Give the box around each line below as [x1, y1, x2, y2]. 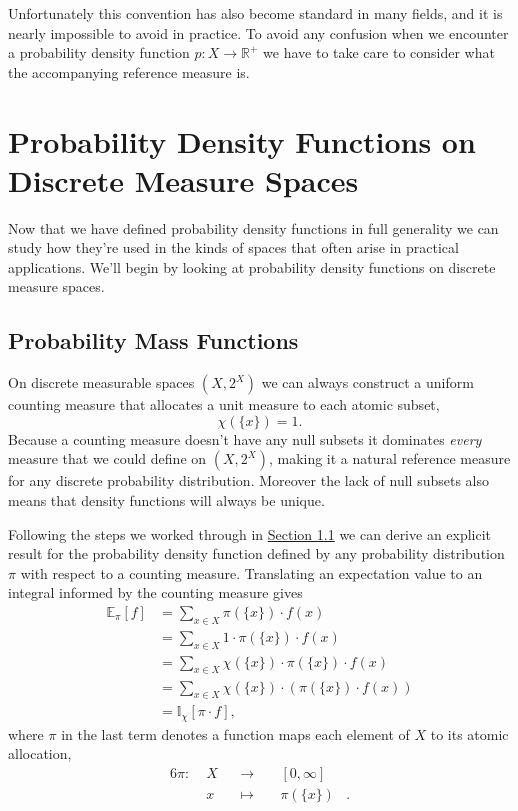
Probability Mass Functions [8, 325, 299, 356]
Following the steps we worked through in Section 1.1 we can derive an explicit [8, 523, 492, 544]
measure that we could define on [8, 448, 207, 469]
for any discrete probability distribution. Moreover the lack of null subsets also [8, 470, 490, 491]
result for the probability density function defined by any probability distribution [8, 543, 505, 564]
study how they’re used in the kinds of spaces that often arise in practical [8, 237, 459, 258]
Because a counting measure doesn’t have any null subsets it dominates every [8, 428, 482, 449]
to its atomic [430, 723, 509, 744]
